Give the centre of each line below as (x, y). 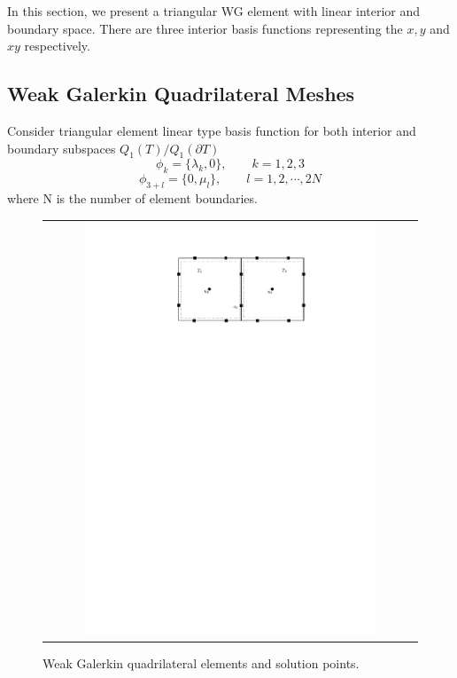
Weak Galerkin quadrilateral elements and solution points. (201, 662)
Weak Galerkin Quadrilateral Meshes (181, 94)
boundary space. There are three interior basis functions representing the (205, 28)
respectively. (57, 46)
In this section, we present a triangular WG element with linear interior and (214, 11)
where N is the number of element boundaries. (132, 197)
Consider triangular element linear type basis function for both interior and (212, 130)
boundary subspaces (62, 148)
